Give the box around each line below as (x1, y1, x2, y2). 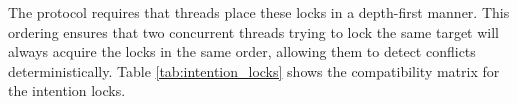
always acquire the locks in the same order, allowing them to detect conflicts (8, 41, 476, 62)
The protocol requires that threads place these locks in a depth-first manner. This (8, 2, 510, 22)
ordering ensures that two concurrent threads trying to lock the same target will (8, 21, 499, 42)
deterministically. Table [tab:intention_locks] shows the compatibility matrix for (8, 60, 500, 81)
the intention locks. (8, 80, 126, 101)
